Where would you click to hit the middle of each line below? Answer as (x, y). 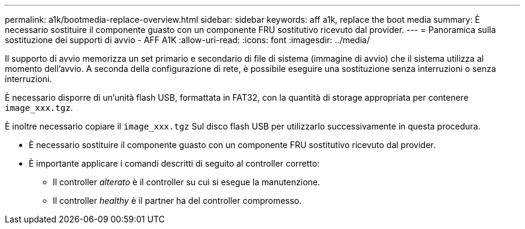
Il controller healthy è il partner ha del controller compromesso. (177, 201)
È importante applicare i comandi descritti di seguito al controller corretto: (174, 163)
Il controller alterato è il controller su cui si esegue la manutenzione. (187, 182)
